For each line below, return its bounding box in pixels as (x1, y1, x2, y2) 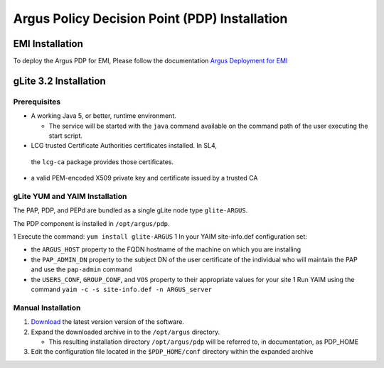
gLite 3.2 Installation (13, 75, 106, 87)
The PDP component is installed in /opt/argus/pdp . (13, 219, 170, 227)
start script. (48, 131, 83, 140)
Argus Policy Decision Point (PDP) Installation (13, 11, 288, 26)
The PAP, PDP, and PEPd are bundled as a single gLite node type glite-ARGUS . (13, 206, 248, 215)
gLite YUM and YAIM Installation (13, 191, 127, 201)
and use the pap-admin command (31, 265, 132, 274)
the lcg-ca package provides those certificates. (31, 157, 174, 166)
